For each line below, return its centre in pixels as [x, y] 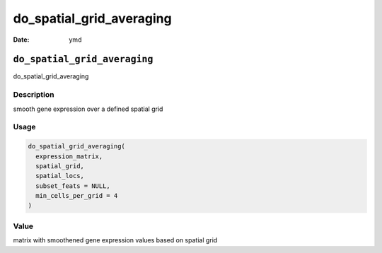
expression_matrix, [69, 156]
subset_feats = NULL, [73, 186]
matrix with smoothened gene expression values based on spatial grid [115, 240]
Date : [21, 40]
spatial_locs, [60, 176]
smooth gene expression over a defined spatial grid [88, 109]
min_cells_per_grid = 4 [77, 196]
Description [34, 95]
